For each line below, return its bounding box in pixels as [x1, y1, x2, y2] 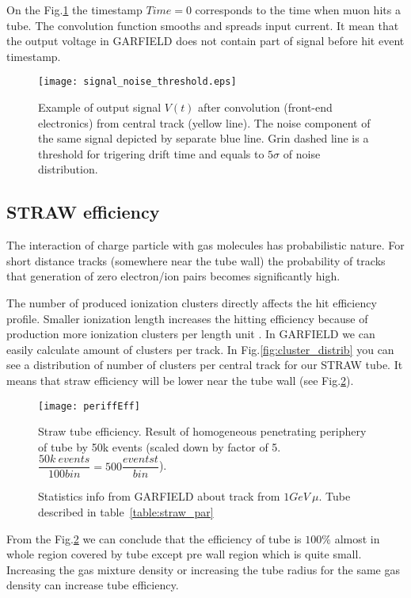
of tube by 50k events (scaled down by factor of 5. [38, 438, 281, 455]
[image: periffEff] [38, 400, 140, 412]
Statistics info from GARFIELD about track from [38, 488, 280, 505]
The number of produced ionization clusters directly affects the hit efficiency [6, 294, 377, 310]
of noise [283, 145, 321, 162]
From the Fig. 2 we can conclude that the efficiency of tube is [6, 530, 302, 547]
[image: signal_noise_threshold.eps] [38, 76, 237, 88]
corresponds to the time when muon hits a [195, 2, 401, 17]
